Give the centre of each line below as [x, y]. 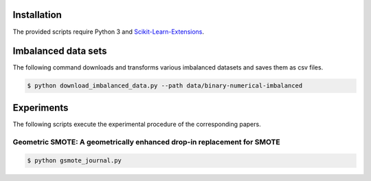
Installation [37, 15]
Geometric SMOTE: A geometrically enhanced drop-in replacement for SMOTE [147, 142]
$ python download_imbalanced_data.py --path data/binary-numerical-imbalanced [165, 86]
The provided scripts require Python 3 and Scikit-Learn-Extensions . [109, 32]
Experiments [41, 108]
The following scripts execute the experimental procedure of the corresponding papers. [137, 124]
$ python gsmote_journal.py [74, 161]
